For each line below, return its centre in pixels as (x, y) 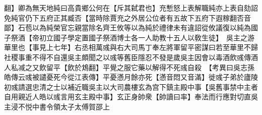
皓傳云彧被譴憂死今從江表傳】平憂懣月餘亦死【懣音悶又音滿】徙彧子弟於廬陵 (131, 77)
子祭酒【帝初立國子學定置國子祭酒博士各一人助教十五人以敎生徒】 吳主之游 (129, 37)
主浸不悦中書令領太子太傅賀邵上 (57, 106)
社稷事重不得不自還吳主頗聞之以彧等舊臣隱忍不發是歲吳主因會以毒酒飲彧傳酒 (131, 57)
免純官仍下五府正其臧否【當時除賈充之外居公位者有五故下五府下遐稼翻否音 (127, 17)
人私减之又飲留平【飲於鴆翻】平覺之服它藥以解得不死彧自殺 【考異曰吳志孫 (129, 67)
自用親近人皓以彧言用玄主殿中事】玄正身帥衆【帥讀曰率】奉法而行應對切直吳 (131, 97)
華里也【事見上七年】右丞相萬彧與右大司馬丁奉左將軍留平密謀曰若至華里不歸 (131, 47)
